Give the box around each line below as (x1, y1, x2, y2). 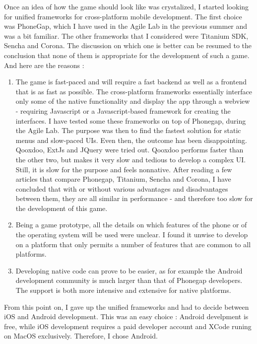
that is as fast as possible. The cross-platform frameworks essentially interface (15, 86, 253, 96)
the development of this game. (15, 203, 108, 213)
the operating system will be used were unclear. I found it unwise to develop (15, 229, 248, 240)
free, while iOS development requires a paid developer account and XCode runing (4, 321, 252, 331)
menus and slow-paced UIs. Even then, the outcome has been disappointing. (15, 135, 247, 145)
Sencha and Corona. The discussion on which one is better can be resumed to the (4, 40, 252, 51)
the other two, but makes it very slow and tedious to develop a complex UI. (15, 154, 246, 164)
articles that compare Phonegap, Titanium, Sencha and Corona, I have (15, 174, 231, 184)
